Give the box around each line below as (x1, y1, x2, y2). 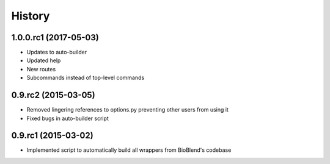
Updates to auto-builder (26, 49, 87, 56)
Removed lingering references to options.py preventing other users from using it (26, 106, 229, 113)
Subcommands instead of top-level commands (26, 74, 145, 82)
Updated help (26, 57, 61, 64)
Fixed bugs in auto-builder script (26, 115, 109, 122)
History (11, 9, 50, 23)
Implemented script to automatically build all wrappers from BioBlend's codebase (26, 146, 232, 154)
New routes (26, 65, 56, 73)
